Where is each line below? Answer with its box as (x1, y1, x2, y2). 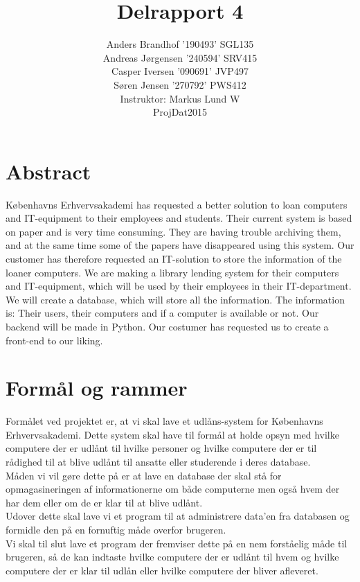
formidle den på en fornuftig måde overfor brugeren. (6, 522, 226, 537)
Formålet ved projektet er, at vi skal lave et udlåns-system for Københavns (6, 414, 323, 428)
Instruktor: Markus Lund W (120, 91, 240, 105)
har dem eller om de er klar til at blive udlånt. (6, 495, 203, 509)
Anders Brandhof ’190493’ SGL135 (106, 37, 254, 51)
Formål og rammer (6, 373, 188, 402)
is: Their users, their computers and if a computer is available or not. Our (6, 306, 319, 320)
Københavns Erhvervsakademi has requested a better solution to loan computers (6, 197, 348, 211)
